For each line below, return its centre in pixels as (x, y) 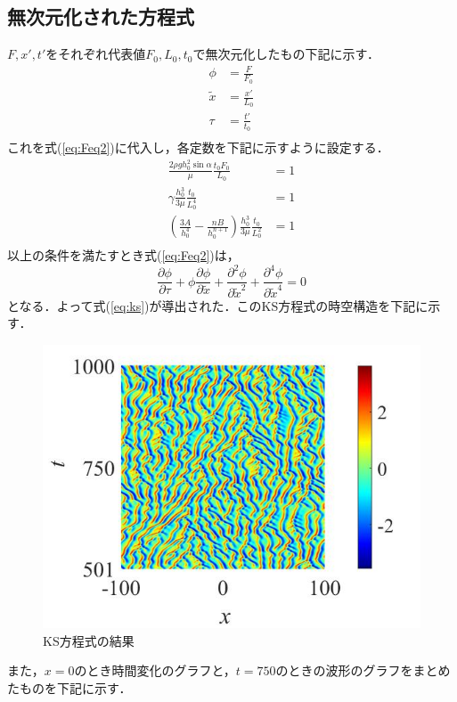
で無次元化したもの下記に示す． (286, 54)
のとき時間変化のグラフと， (155, 670)
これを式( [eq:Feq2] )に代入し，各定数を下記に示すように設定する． (198, 147)
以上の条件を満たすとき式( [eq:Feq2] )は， (123, 255)
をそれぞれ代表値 (96, 54)
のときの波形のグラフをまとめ (363, 670)
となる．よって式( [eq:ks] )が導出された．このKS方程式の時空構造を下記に (218, 305)
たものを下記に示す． (69, 687)
